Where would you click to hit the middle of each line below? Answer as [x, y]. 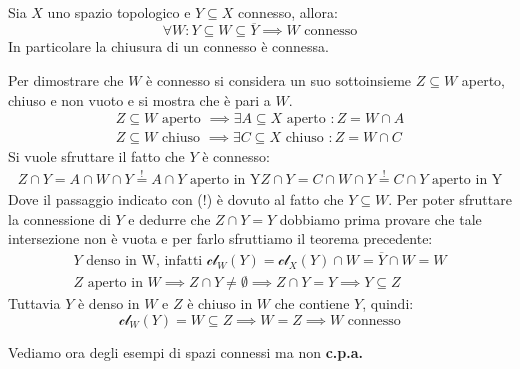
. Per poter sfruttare [450, 199]
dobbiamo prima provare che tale [380, 218]
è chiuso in [220, 303]
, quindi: [388, 303]
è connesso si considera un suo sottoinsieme [279, 80]
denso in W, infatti [144, 261]
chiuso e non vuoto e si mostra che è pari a [139, 99]
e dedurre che [169, 218]
